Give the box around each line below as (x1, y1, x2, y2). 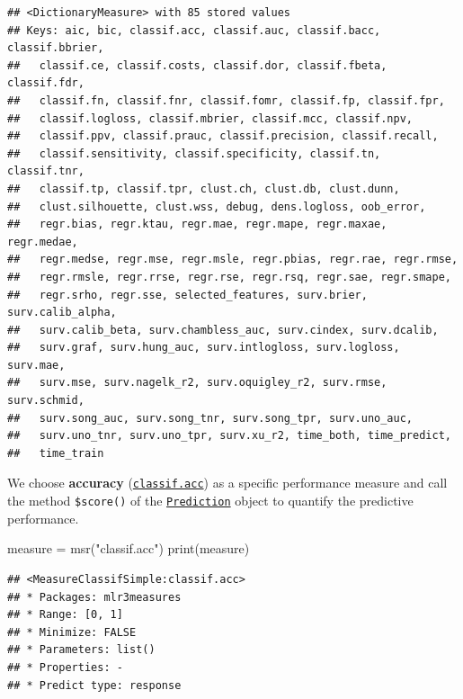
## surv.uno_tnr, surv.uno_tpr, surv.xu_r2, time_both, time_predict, (7, 429, 451, 443)
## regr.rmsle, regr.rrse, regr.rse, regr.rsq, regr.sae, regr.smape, (7, 270, 451, 283)
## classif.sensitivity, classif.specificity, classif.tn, (7, 147, 381, 160)
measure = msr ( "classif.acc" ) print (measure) (7, 539, 250, 558)
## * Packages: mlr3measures (7, 590, 182, 604)
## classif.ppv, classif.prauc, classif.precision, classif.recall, (7, 130, 439, 143)
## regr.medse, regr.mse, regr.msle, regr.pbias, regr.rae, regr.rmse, (7, 253, 459, 266)
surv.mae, (7, 358, 66, 372)
